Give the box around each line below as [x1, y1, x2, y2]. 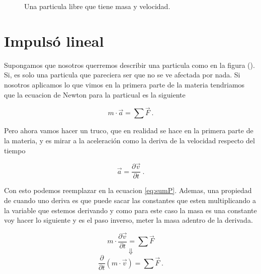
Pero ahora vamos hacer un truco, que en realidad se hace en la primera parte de [4, 125, 253, 136]
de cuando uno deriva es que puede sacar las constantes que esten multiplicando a [4, 195, 256, 205]
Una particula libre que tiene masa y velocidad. [24, 1, 170, 11]
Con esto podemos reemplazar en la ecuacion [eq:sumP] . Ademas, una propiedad [4, 185, 252, 196]
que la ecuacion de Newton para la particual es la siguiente [4, 89, 186, 100]
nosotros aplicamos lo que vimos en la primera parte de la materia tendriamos [4, 79, 245, 89]
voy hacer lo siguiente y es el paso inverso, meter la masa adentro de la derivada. [4, 215, 253, 225]
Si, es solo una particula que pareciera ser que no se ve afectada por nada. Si [4, 69, 240, 80]
